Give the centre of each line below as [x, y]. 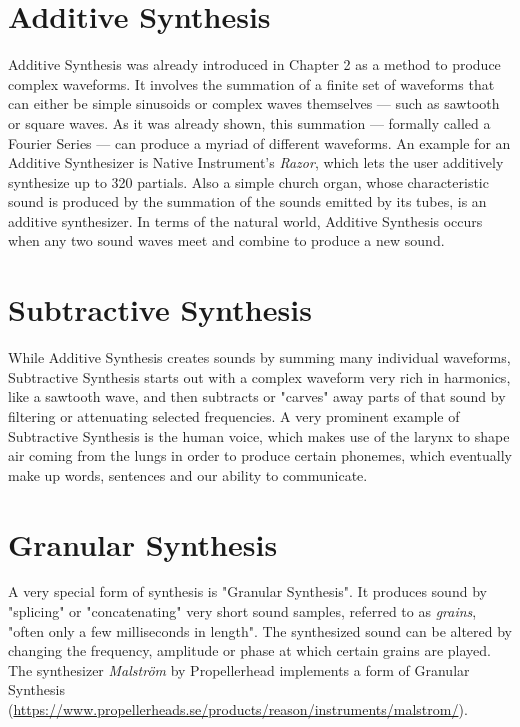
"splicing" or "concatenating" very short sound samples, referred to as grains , [242, 611]
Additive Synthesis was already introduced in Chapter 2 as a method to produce [254, 64]
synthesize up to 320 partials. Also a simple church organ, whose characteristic [248, 181]
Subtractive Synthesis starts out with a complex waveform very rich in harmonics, [259, 376]
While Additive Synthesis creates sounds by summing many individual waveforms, [259, 357]
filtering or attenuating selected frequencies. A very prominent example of [234, 415]
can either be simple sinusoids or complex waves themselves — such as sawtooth [254, 103]
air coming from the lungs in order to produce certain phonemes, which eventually [260, 455]
